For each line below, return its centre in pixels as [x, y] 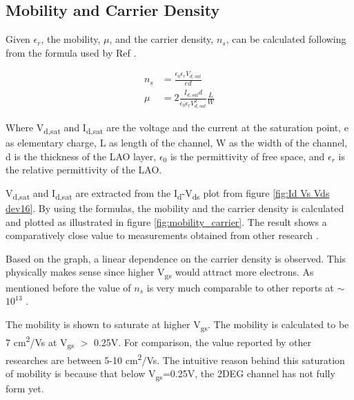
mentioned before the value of [68, 287]
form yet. [25, 389]
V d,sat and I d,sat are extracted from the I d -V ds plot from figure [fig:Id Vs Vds [168, 193]
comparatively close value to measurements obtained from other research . [162, 235]
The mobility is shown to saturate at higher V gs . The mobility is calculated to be [177, 325]
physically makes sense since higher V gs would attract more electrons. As [160, 273]
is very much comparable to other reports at [240, 287]
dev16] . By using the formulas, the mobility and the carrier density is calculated [175, 208]
